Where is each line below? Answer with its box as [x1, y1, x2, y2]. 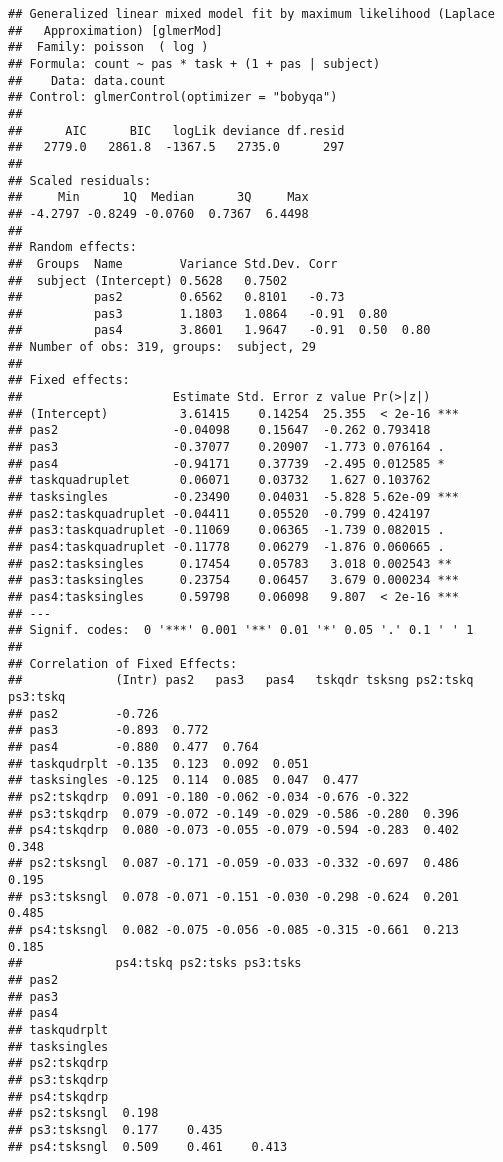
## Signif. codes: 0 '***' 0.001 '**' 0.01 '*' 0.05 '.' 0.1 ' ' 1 [8, 623, 474, 638]
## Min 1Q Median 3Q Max [8, 190, 309, 205]
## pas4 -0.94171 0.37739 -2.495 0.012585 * [8, 456, 445, 471]
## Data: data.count [8, 73, 166, 88]
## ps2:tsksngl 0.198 [8, 1106, 159, 1121]
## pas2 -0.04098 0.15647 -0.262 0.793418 [8, 423, 431, 438]
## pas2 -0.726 [8, 706, 159, 721]
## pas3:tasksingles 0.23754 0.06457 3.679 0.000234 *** [8, 573, 460, 588]
